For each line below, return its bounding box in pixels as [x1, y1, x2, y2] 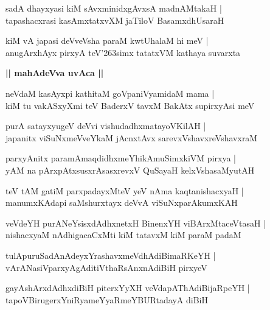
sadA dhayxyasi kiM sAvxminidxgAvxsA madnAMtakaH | [5, 2, 222, 14]
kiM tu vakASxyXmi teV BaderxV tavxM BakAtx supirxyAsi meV [5, 99, 255, 111]
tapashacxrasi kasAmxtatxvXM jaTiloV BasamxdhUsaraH [5, 13, 224, 26]
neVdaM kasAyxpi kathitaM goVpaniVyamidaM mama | [5, 86, 215, 99]
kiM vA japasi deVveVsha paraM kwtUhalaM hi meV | [5, 34, 209, 47]
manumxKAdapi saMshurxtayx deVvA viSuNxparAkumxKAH [5, 196, 238, 209]
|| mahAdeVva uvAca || [5, 66, 104, 79]
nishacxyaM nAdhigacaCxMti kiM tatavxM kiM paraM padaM [5, 228, 241, 241]
